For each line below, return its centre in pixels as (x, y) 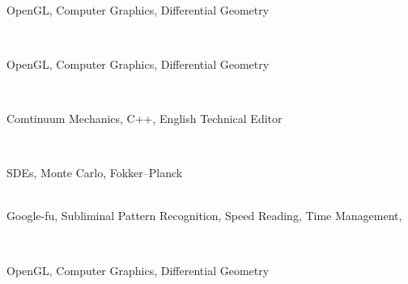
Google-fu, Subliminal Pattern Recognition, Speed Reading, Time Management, (204, 216)
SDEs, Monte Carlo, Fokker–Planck (95, 173)
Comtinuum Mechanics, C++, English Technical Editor (144, 118)
